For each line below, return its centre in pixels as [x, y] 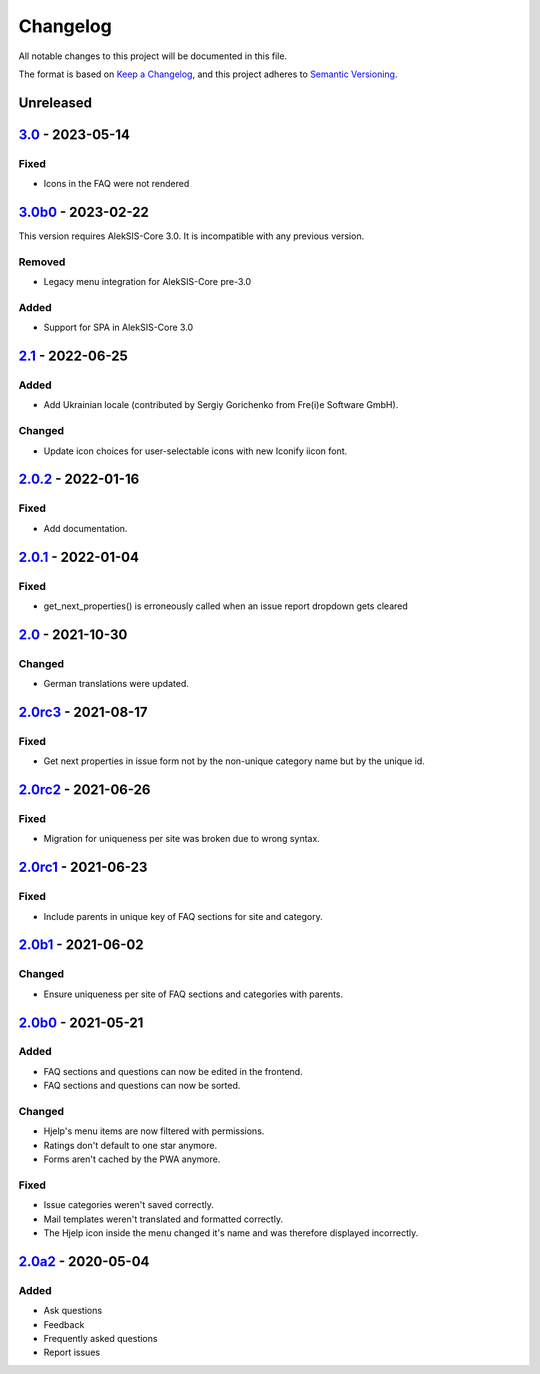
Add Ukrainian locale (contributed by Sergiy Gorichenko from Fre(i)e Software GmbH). [221, 405]
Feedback [64, 1324]
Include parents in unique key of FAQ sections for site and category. [183, 916]
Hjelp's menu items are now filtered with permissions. [154, 1131]
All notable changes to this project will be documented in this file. [153, 56]
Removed [42, 262]
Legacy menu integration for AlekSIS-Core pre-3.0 [147, 282]
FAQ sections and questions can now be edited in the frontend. [173, 1071]
